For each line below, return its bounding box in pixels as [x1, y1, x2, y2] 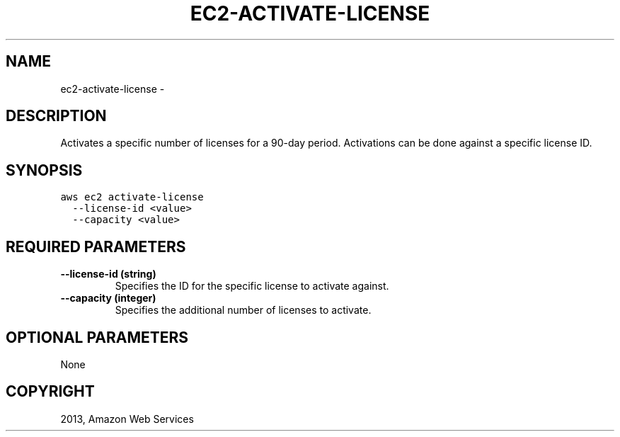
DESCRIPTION [6, 107, 107, 125]
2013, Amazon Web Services [60, 412, 194, 425]
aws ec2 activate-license [60, 191, 204, 203]
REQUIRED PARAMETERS [6, 237, 186, 256]
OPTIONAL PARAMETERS [6, 328, 189, 346]
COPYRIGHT [6, 382, 95, 401]
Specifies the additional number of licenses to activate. [115, 304, 372, 317]
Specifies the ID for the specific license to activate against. [115, 280, 389, 293]
